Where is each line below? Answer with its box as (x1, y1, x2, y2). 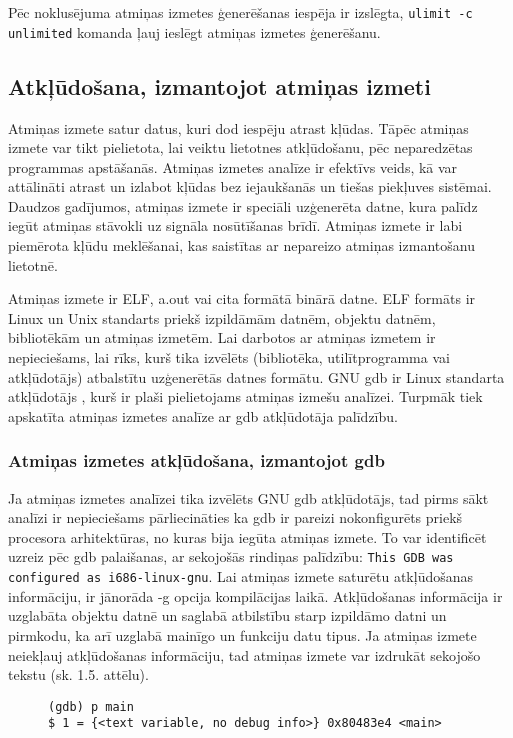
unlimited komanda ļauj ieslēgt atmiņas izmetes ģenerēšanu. (8, 21, 381, 42)
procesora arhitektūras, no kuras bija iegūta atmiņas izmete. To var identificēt (8, 526, 487, 547)
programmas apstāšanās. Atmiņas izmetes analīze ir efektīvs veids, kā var (8, 156, 458, 177)
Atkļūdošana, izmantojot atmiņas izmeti (8, 70, 431, 101)
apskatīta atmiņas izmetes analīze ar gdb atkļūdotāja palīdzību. (8, 405, 398, 426)
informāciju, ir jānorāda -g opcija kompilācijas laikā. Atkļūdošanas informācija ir (8, 585, 503, 606)
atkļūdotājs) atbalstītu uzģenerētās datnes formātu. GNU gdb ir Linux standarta (8, 366, 505, 387)
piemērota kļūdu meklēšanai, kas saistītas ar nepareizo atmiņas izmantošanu (8, 235, 475, 256)
